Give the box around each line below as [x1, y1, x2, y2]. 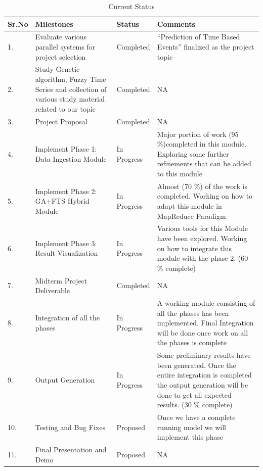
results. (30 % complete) [157, 399, 233, 410]
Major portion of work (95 [157, 128, 239, 139]
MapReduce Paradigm [157, 210, 226, 221]
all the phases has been [157, 307, 229, 318]
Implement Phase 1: [35, 143, 97, 154]
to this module [157, 168, 202, 178]
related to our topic [35, 103, 96, 114]
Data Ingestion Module [35, 153, 107, 164]
